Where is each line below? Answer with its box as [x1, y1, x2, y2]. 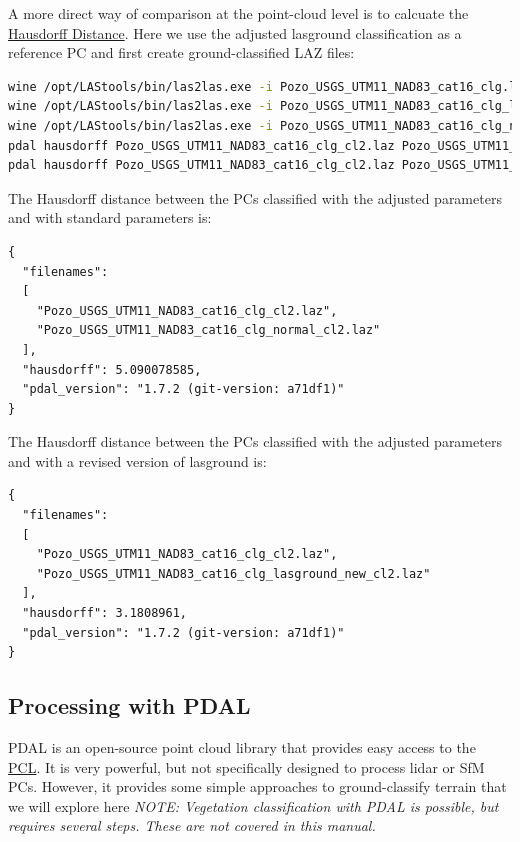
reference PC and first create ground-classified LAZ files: [8, 42, 355, 63]
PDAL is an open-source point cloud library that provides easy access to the [8, 737, 476, 758]
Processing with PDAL [8, 690, 251, 721]
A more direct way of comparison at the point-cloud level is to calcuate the [8, 3, 469, 23]
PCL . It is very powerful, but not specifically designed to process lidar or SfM [8, 756, 485, 777]
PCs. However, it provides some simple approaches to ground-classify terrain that [8, 776, 507, 797]
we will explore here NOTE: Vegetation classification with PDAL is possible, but [8, 795, 499, 816]
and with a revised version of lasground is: [8, 450, 267, 471]
